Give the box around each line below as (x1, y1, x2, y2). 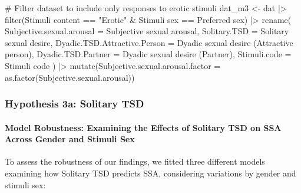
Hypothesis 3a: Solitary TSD (5, 96, 144, 111)
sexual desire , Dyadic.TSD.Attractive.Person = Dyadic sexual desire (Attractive (5, 36, 293, 48)
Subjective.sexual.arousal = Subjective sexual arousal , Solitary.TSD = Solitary (5, 25, 289, 37)
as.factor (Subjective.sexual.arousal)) (5, 71, 135, 83)
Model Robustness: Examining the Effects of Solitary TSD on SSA (5, 121, 282, 133)
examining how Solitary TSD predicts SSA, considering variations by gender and (5, 166, 296, 179)
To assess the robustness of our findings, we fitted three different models (5, 155, 265, 168)
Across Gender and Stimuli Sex (5, 133, 135, 145)
